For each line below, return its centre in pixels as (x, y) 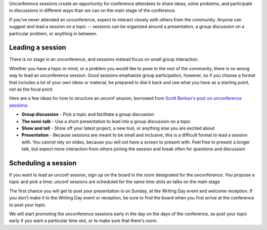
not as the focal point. (31, 90)
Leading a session (38, 48)
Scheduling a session (43, 163)
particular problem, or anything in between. (53, 33)
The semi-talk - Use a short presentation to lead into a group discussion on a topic (106, 121)
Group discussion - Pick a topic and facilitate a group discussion (88, 114)
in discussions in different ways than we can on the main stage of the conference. (92, 10)
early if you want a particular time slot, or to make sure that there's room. (84, 221)
